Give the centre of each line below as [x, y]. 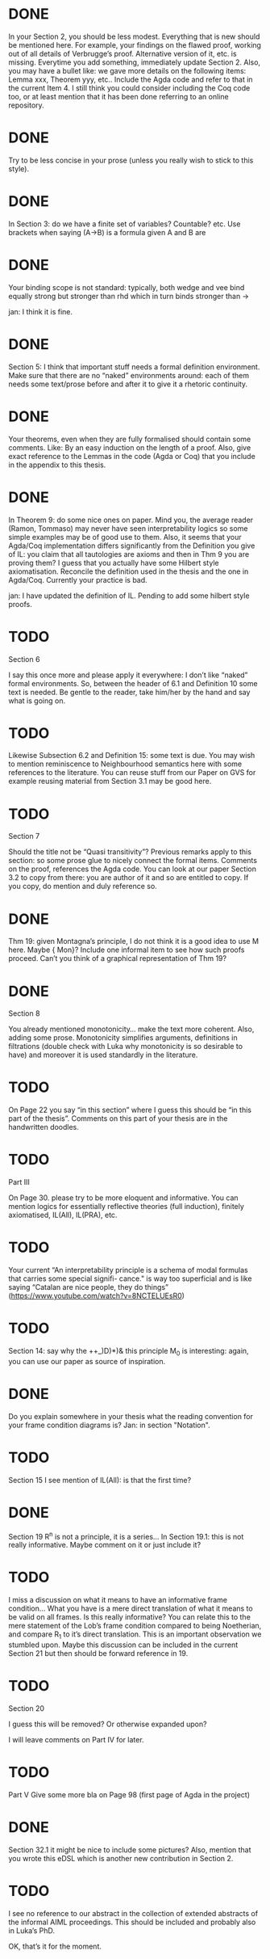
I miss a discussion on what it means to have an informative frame [118, 1600]
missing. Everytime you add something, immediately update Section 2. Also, [134, 62]
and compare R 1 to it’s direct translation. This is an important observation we [135, 1635]
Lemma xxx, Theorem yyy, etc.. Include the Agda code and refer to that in [131, 79]
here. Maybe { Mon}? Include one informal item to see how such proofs [127, 950]
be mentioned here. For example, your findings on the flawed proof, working [135, 44]
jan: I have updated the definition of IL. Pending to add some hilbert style [129, 596]
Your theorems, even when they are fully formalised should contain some [130, 439]
